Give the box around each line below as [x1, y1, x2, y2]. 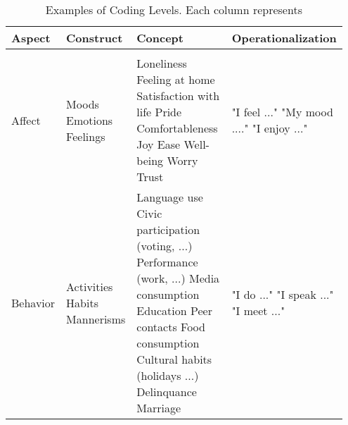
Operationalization [231, 30, 337, 46]
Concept [136, 30, 183, 46]
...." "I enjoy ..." [231, 120, 308, 136]
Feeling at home [136, 71, 215, 87]
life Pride [136, 104, 182, 120]
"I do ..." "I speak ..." [231, 286, 334, 302]
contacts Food [136, 319, 205, 335]
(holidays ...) [136, 367, 199, 383]
